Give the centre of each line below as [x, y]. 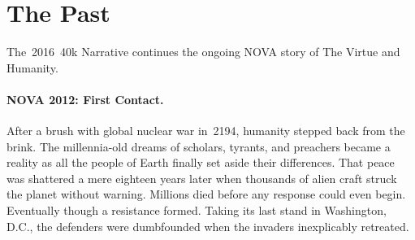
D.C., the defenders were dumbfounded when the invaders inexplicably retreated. [208, 226]
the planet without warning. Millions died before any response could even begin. [206, 194]
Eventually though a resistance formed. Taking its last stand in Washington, [197, 210]
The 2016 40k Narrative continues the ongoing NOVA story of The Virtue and [203, 52]
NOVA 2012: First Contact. [85, 99]
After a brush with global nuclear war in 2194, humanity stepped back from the [206, 131]
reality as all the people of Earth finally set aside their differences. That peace [201, 162]
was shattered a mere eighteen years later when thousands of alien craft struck [202, 178]
